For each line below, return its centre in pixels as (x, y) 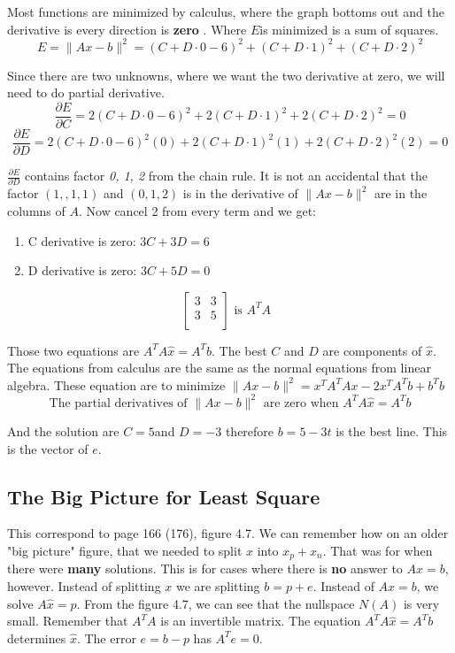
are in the (401, 193)
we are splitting (218, 586)
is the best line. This (392, 430)
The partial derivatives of (118, 403)
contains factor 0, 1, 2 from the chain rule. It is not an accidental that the (226, 175)
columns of (36, 210)
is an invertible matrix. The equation (261, 621)
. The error (106, 638)
